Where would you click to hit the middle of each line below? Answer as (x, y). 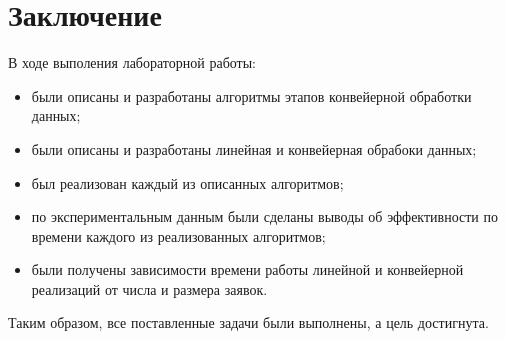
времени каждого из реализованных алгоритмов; (178, 235)
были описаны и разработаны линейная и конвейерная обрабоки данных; (254, 148)
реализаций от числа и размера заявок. (149, 288)
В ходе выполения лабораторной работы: (132, 62)
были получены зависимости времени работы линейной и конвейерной (247, 269)
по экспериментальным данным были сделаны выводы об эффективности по (264, 216)
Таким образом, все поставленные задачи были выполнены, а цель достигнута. (248, 322)
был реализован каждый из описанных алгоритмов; (187, 182)
